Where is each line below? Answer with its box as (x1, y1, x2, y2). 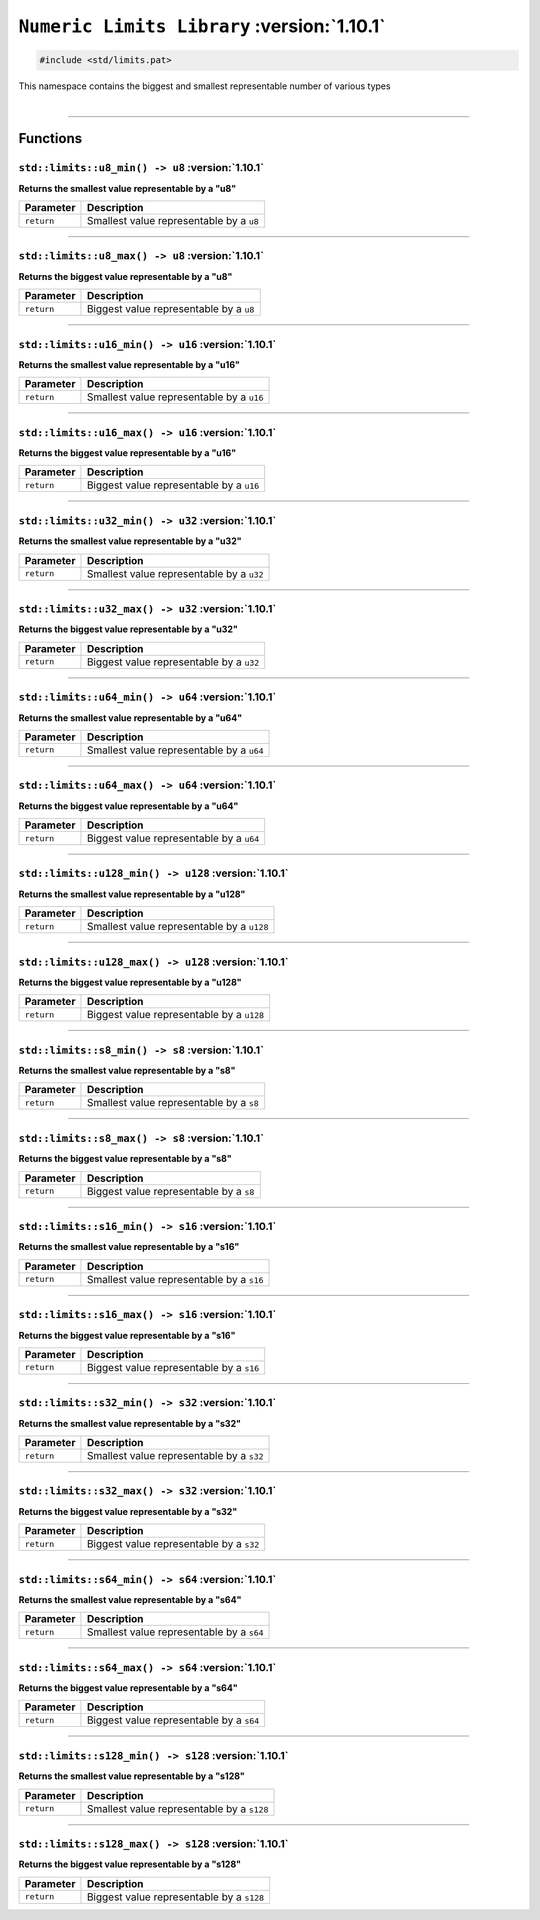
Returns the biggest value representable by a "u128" (18, 976, 242, 988)
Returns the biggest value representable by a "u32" (18, 623, 239, 635)
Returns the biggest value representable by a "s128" (18, 1858, 242, 1870)
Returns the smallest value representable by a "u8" (18, 182, 237, 194)
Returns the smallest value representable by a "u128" (18, 888, 246, 900)
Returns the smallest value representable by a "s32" (18, 1417, 242, 1429)
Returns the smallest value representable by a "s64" (18, 1593, 242, 1605)
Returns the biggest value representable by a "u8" (18, 270, 233, 282)
